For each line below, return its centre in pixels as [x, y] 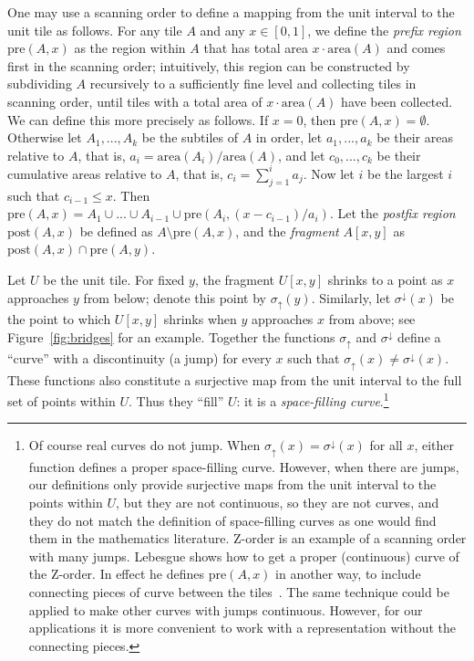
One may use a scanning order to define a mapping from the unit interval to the [231, 12]
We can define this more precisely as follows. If [138, 119]
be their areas [415, 137]
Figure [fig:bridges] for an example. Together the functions [171, 336]
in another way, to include [348, 574]
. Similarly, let [351, 297]
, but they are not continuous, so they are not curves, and [278, 503]
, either [434, 445]
